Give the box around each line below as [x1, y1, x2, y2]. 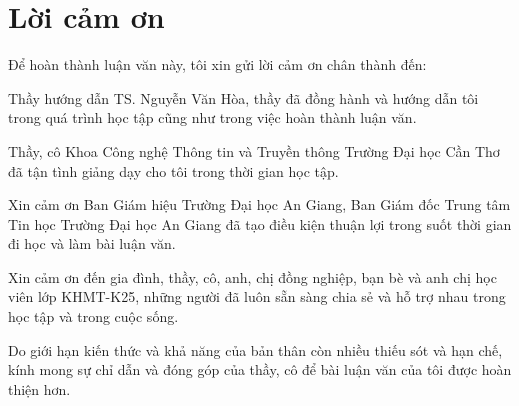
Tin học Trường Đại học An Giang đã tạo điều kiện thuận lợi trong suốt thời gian [8, 213, 512, 234]
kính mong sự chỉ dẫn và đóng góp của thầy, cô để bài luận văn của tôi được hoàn [8, 359, 512, 380]
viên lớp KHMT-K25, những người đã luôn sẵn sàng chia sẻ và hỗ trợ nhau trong [8, 286, 506, 307]
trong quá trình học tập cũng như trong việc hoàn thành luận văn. [8, 107, 417, 128]
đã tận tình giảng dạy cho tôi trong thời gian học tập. [8, 160, 339, 181]
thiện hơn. [8, 378, 71, 399]
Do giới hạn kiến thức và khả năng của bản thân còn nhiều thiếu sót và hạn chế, [8, 339, 503, 360]
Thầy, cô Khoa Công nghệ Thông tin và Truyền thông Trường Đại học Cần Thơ [8, 140, 500, 161]
